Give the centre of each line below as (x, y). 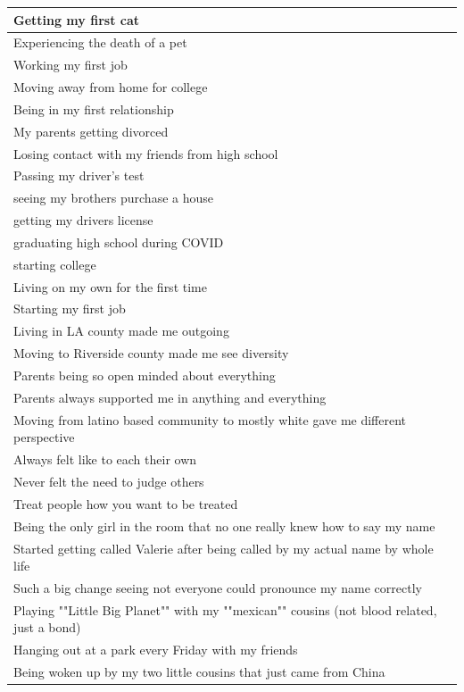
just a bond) (47, 627)
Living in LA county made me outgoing (121, 331)
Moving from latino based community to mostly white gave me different (210, 419)
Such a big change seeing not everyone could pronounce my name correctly (218, 587)
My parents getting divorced (91, 131)
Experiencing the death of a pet (100, 42)
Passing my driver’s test (79, 175)
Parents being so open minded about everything (145, 375)
